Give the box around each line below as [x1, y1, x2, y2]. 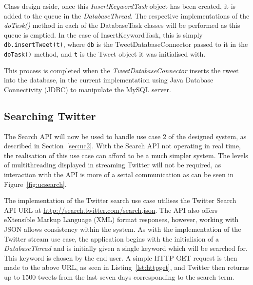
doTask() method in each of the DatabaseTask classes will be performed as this [4, 20, 240, 30]
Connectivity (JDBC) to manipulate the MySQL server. [4, 84, 171, 94]
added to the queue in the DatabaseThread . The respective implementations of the [4, 10, 250, 20]
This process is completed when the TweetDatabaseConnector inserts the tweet [4, 65, 239, 75]
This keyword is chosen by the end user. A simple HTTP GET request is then [4, 252, 237, 263]
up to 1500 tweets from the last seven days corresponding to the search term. [4, 271, 234, 282]
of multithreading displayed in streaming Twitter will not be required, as [4, 160, 221, 170]
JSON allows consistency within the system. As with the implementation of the [4, 224, 241, 234]
